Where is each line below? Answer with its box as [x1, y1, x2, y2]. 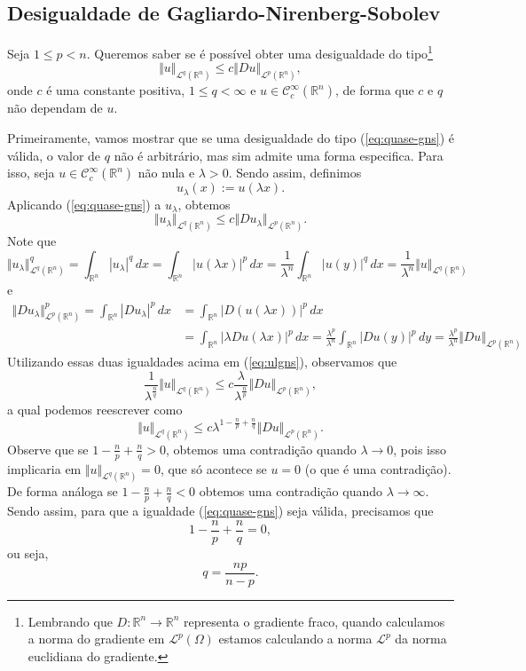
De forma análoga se [7, 482, 118, 501]
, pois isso [393, 439, 447, 458]
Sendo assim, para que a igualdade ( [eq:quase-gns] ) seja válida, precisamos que [7, 501, 434, 520]
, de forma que [334, 81, 414, 99]
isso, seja [7, 163, 55, 182]
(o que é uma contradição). [304, 459, 451, 478]
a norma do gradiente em [27, 629, 165, 648]
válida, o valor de [7, 146, 101, 164]
